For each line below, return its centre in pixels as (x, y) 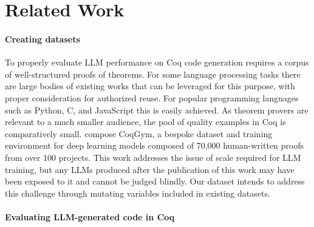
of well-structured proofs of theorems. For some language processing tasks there (153, 74)
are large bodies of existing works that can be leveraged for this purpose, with (150, 86)
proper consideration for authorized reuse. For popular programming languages (152, 97)
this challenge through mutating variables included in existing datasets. (138, 193)
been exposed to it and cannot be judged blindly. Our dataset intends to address (155, 181)
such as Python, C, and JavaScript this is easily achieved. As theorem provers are (157, 110)
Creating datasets (43, 39)
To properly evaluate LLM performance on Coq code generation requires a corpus (157, 62)
